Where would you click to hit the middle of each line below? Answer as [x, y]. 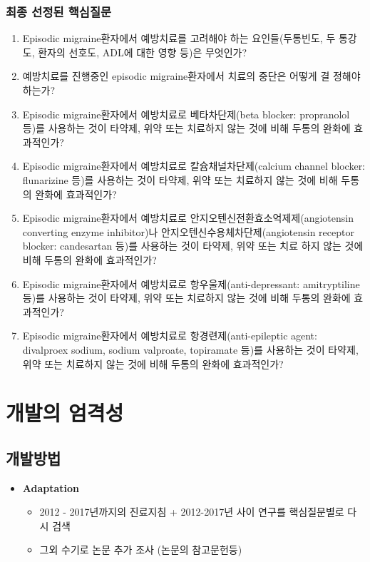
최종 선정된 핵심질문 [58, 11]
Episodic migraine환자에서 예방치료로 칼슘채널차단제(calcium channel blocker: [194, 166]
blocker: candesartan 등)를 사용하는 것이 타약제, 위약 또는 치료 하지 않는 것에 [193, 246]
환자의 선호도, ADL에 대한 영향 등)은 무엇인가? [143, 52]
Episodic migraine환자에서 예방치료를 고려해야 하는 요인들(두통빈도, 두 [179, 38]
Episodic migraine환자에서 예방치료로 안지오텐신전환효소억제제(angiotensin [188, 218]
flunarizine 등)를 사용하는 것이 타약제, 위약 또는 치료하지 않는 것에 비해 [180, 179]
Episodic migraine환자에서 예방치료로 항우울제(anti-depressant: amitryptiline [191, 283]
